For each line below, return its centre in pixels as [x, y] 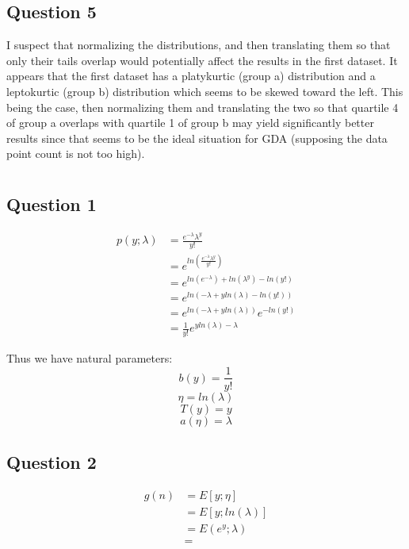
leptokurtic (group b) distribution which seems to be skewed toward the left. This [205, 91]
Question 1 [52, 204]
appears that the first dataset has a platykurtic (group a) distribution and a [191, 76]
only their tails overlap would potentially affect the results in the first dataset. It [202, 60]
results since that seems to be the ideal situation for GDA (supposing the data [197, 138]
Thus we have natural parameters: [90, 357]
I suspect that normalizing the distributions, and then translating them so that [199, 45]
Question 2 [52, 461]
